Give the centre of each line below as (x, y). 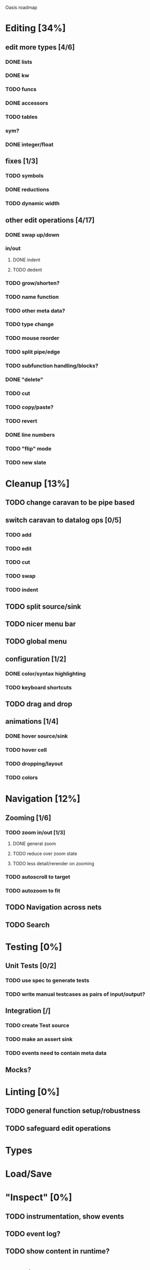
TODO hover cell (26, 750)
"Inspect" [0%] (39, 1197)
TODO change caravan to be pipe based (70, 503)
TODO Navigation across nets (53, 907)
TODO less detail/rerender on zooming (53, 864)
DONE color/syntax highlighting (46, 673)
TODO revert (21, 421)
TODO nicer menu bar (41, 624)
